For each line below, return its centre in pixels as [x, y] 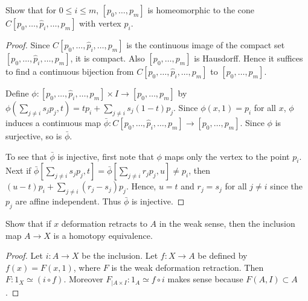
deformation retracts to [104, 223]
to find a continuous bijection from [70, 71]
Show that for [31, 10]
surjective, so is [34, 136]
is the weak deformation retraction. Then [188, 267]
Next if [18, 170]
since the [287, 186]
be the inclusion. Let [120, 255]
